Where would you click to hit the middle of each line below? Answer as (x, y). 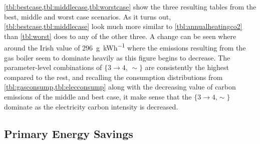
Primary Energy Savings (69, 133)
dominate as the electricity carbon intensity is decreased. (91, 106)
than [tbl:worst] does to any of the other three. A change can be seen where (120, 36)
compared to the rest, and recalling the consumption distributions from (113, 77)
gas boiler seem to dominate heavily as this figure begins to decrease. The (117, 57)
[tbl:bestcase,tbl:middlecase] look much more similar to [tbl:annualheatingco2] (123, 26)
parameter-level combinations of (53, 67)
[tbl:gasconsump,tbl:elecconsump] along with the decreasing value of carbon (120, 87)
